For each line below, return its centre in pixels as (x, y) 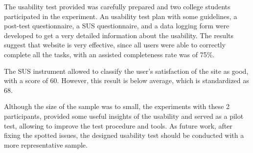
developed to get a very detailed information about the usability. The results (119, 35)
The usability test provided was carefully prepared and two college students (117, 6)
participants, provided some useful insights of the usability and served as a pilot (124, 116)
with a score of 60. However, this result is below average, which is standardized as (126, 80)
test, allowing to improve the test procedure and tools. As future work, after (118, 125)
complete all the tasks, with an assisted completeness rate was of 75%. (109, 54)
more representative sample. (46, 144)
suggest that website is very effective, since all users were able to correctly (115, 45)
